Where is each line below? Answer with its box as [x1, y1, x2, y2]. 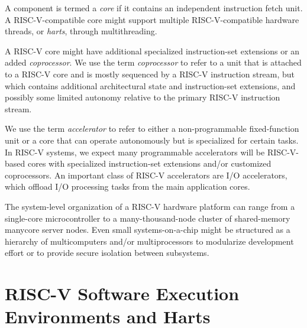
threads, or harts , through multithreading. [5, 25, 157, 37]
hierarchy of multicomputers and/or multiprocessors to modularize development [5, 235, 294, 247]
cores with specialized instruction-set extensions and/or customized [27, 157, 272, 170]
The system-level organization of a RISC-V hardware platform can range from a [5, 200, 295, 212]
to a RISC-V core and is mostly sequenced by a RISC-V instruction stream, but [5, 67, 295, 80]
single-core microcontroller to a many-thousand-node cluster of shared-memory [5, 212, 290, 224]
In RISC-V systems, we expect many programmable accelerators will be [5, 145, 265, 158]
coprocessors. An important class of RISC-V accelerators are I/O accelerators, [5, 168, 287, 181]
